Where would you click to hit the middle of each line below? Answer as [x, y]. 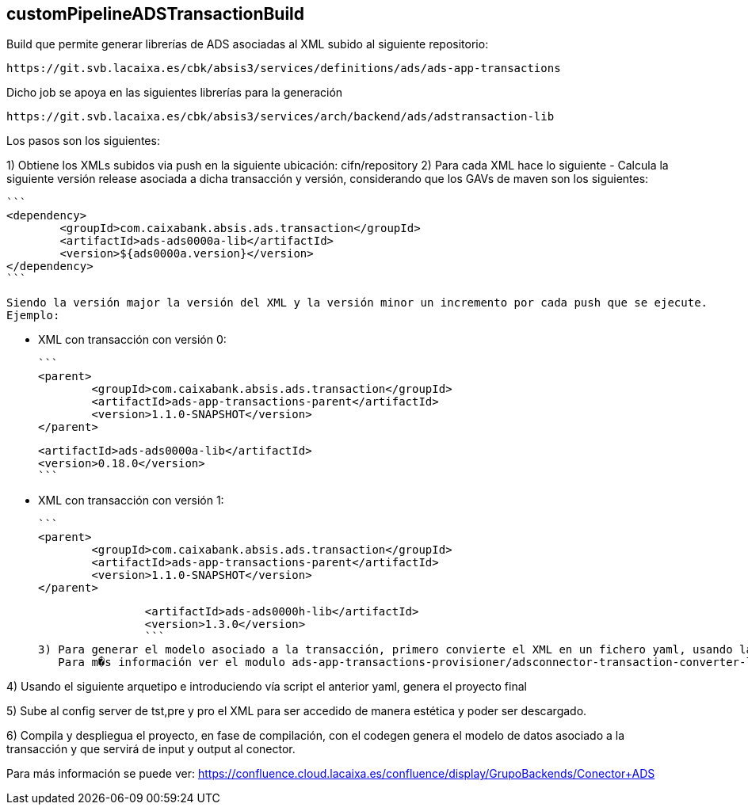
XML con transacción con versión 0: [132, 340]
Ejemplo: [33, 316]
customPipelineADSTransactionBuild [156, 14]
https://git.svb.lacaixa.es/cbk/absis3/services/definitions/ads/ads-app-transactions [284, 69]
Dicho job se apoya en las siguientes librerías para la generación [175, 93]
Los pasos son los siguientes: [83, 141]
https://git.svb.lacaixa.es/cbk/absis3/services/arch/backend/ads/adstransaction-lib [280, 117]
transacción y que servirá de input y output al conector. [151, 749]
